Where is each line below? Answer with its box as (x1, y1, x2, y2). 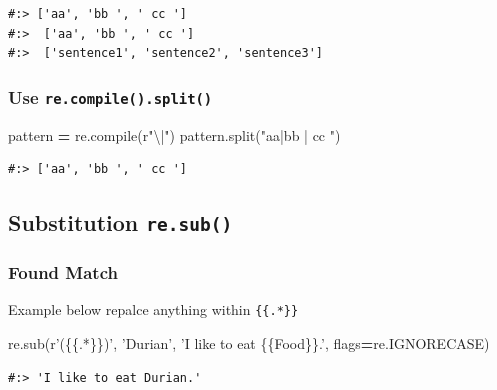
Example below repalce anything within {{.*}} (8, 299, 299, 320)
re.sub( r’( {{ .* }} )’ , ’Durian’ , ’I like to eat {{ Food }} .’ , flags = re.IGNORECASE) (8, 332, 490, 353)
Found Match (8, 260, 118, 285)
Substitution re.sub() (8, 207, 233, 238)
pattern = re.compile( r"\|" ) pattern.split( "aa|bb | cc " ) (8, 124, 341, 145)
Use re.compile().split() (8, 84, 213, 109)
